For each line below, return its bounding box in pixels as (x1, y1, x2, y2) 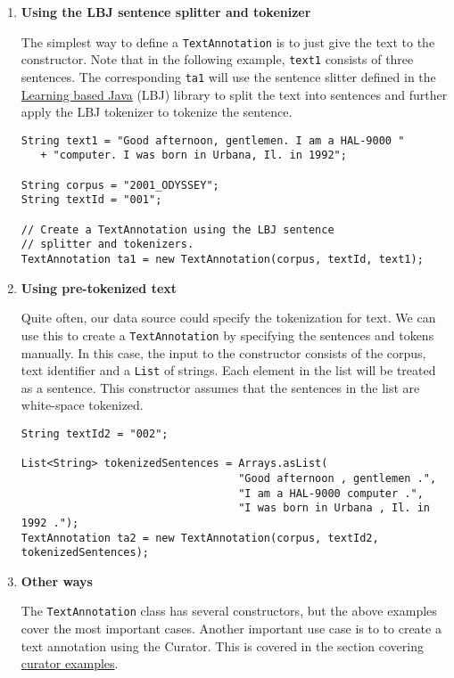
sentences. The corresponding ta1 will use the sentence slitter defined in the (21, 67, 436, 86)
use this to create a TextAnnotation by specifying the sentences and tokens (21, 325, 434, 344)
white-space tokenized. (21, 396, 144, 414)
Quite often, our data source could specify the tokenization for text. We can (21, 308, 436, 327)
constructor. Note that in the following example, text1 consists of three (21, 50, 414, 69)
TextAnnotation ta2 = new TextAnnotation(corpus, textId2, (21, 531, 379, 544)
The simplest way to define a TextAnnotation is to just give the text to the (21, 32, 435, 51)
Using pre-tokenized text (21, 278, 177, 297)
